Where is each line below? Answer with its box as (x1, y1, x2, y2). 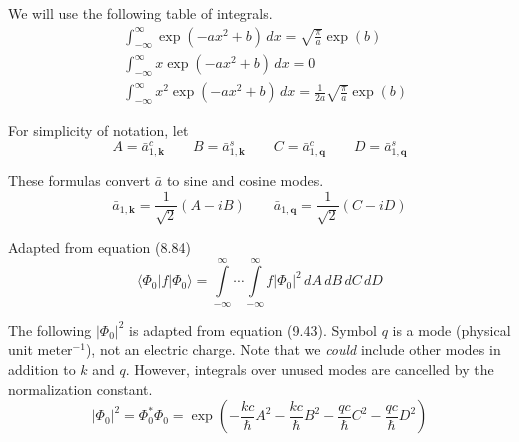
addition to (8, 358, 76, 379)
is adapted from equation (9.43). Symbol (129, 319, 377, 340)
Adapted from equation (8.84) (8, 236, 191, 257)
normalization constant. (8, 378, 153, 399)
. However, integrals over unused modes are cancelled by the (125, 358, 494, 379)
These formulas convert (8, 169, 151, 190)
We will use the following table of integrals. (8, 3, 273, 23)
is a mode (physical (392, 319, 511, 340)
